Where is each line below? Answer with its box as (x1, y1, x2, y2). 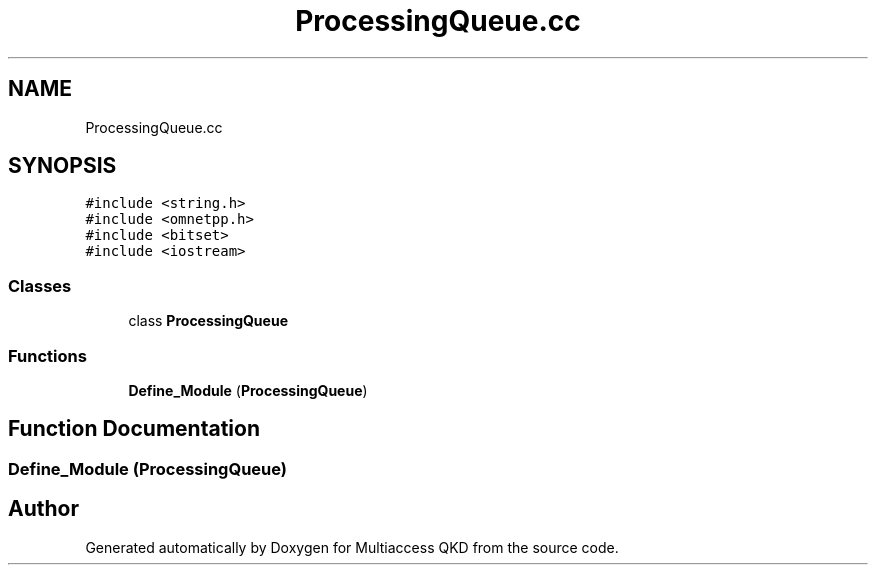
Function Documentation (8, 416, 260, 442)
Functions (8, 345, 87, 366)
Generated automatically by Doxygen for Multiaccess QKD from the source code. (85, 538, 619, 556)
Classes (8, 275, 72, 296)
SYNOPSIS (8, 153, 117, 179)
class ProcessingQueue (128, 312, 288, 330)
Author (8, 496, 79, 522)
